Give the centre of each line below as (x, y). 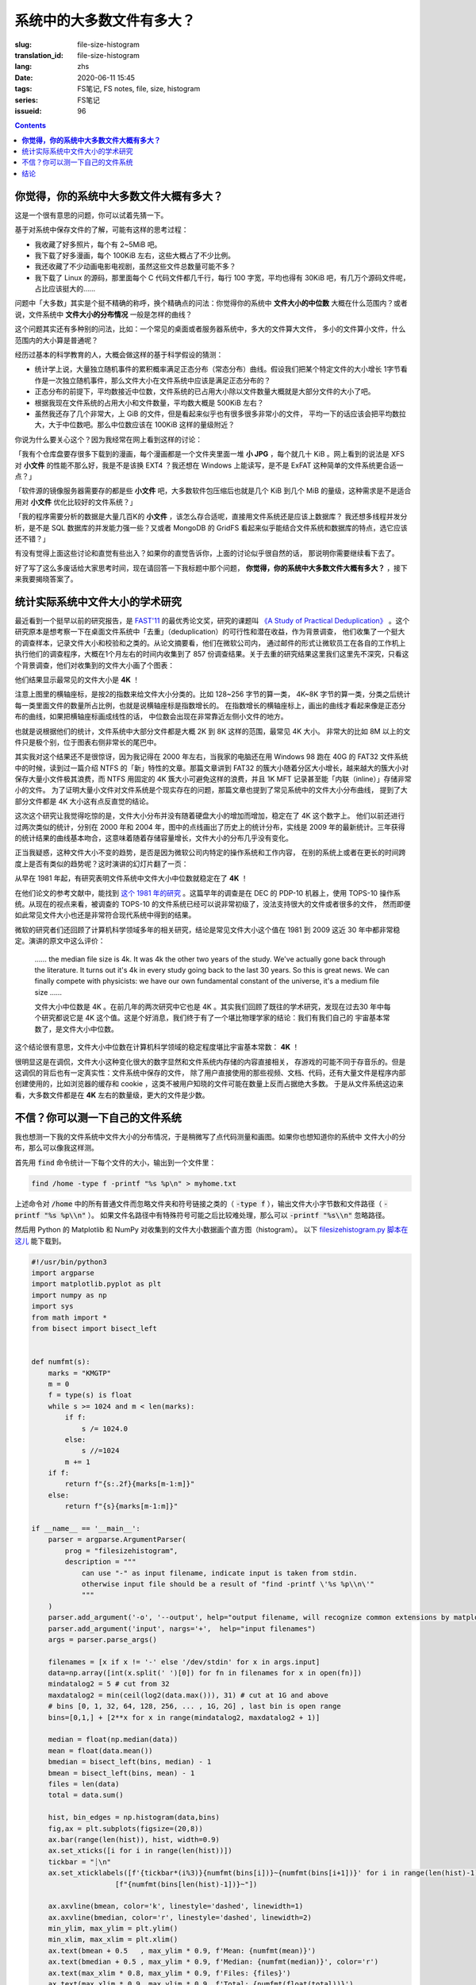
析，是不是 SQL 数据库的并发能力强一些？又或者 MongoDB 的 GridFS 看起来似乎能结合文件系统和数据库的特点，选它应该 (211, 527)
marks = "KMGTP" (79, 1373)
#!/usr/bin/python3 (69, 1262)
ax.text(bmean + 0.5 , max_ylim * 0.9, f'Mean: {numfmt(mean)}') (182, 1950)
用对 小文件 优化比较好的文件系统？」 (76, 502)
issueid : (28, 110)
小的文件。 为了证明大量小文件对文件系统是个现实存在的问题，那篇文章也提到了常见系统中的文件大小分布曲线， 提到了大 (211, 790)
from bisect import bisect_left (94, 1328)
